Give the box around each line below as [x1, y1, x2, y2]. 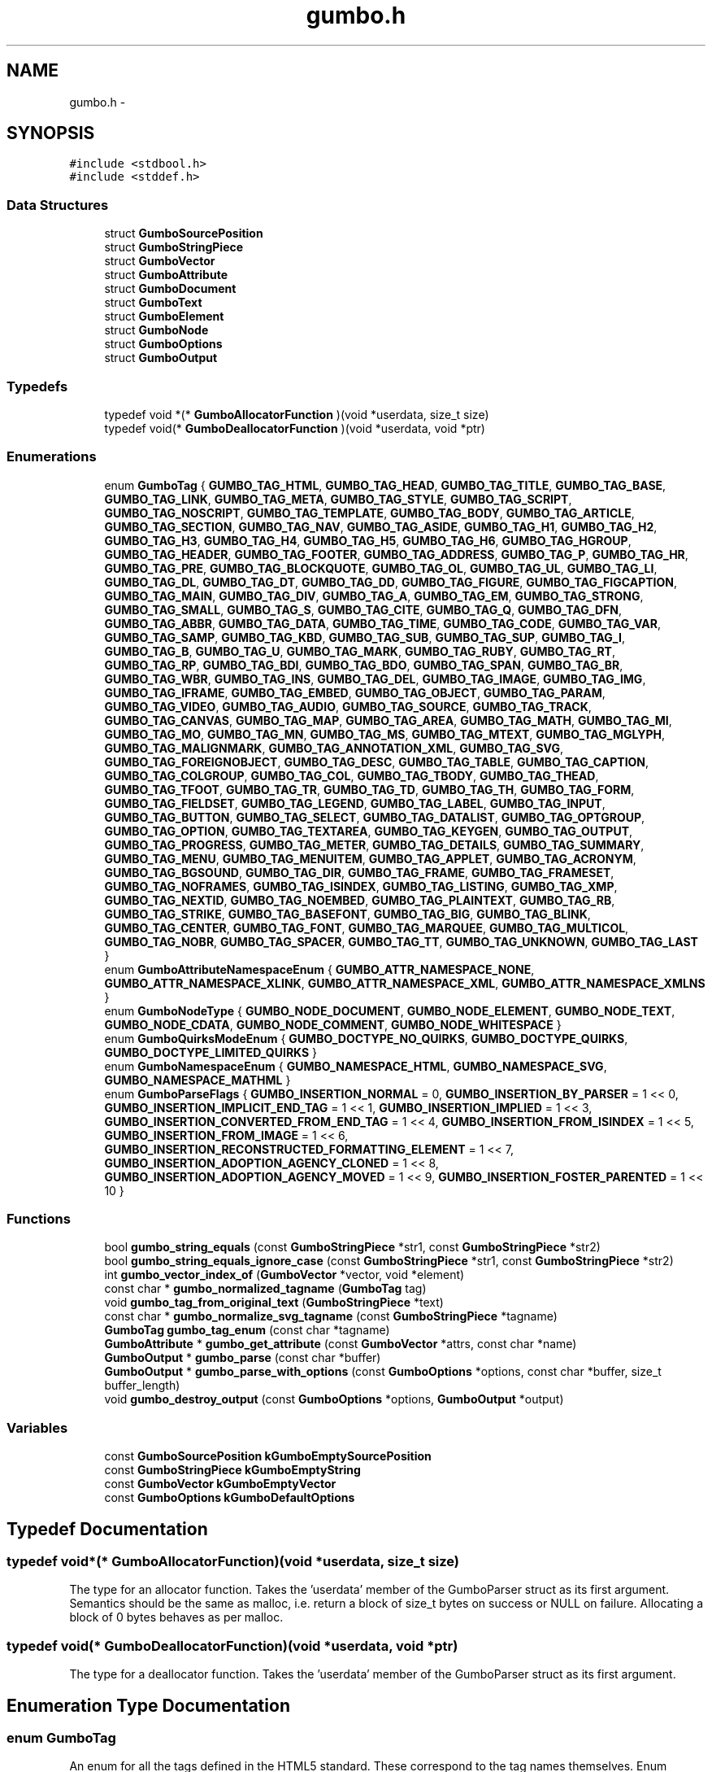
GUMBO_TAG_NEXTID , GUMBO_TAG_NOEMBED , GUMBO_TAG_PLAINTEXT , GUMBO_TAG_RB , [104, 893, 615, 907]
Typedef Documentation [7, 1518, 208, 1539]
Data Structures [7, 196, 109, 213]
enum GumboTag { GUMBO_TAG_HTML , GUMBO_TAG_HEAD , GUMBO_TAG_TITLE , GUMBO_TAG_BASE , [104, 478, 666, 492]
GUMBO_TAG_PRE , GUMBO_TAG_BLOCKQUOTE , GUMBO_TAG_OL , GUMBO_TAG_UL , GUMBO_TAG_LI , [104, 561, 658, 575]
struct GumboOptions [104, 337, 223, 351]
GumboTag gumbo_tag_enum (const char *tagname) [104, 1323, 390, 1338]
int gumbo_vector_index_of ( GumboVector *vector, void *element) [104, 1268, 465, 1282]
